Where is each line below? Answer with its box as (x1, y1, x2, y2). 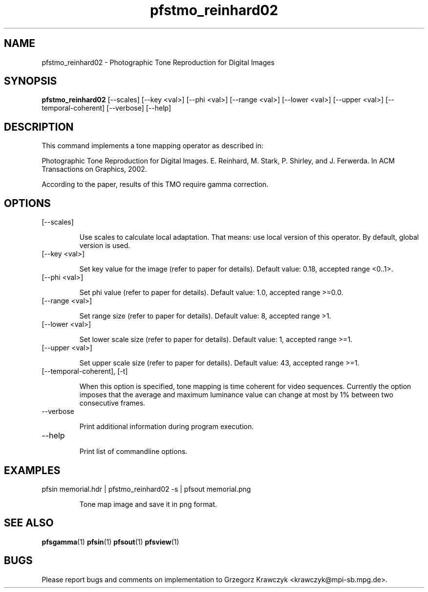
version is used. (79, 241, 130, 250)
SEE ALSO (4, 517, 54, 529)
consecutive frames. (79, 399, 146, 408)
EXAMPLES (4, 464, 61, 477)
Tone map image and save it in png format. (79, 500, 217, 508)
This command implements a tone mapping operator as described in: (42, 141, 264, 150)
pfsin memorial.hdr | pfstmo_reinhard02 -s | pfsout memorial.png (42, 484, 251, 493)
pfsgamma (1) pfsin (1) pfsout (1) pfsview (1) (42, 537, 179, 546)
